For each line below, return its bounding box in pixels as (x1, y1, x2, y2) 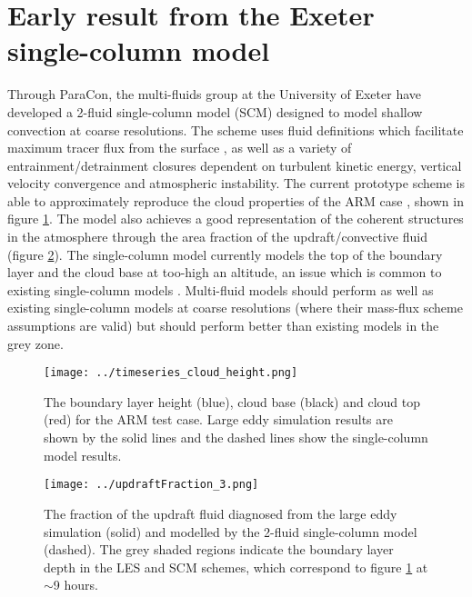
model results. (44, 445, 122, 464)
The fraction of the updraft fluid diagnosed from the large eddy (44, 503, 397, 522)
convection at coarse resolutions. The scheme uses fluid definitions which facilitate (7, 120, 464, 139)
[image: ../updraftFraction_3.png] (44, 478, 259, 492)
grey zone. (7, 333, 64, 353)
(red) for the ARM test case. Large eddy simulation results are (44, 410, 393, 429)
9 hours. (53, 575, 98, 594)
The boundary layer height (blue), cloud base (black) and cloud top (44, 392, 420, 411)
